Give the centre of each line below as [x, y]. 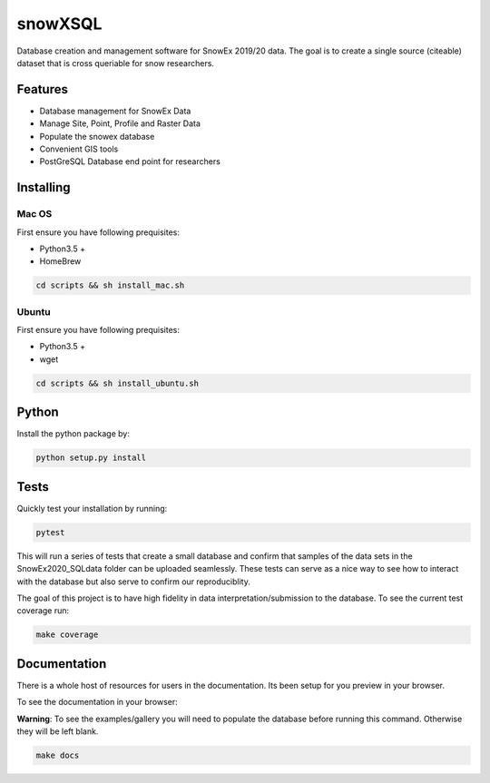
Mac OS [34, 214]
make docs [58, 755]
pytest [50, 532]
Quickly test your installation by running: [92, 508]
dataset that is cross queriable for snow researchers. [116, 63]
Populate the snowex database [97, 136]
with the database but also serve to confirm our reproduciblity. [134, 582]
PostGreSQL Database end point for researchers [130, 161]
